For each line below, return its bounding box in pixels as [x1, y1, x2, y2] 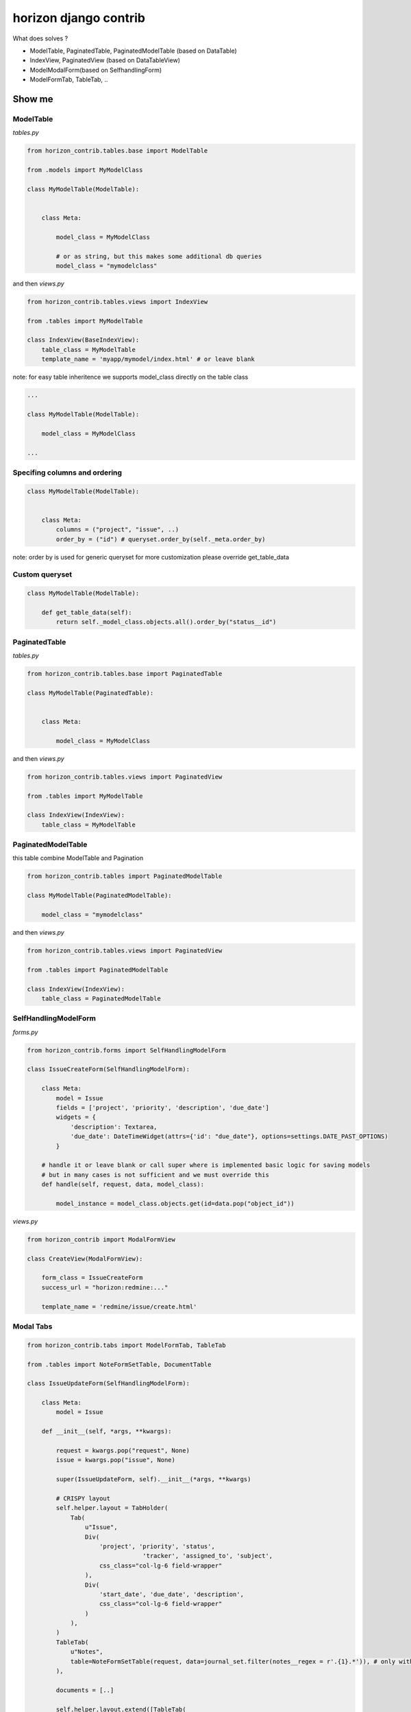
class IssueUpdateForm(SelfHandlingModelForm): [27, 1380, 190, 1387]
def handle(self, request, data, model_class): [41, 1181, 205, 1188]
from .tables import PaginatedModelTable [27, 966, 169, 974]
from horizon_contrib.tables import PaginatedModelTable [27, 872, 223, 880]
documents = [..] [55, 1686, 114, 1694]
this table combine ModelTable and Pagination [12, 854, 144, 862]
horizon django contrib [12, 10, 145, 25]
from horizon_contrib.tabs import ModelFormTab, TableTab [27, 1341, 226, 1349]
